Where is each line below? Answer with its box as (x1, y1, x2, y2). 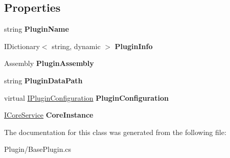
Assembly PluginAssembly (4, 58, 94, 69)
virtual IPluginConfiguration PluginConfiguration (4, 92, 169, 103)
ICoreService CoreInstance (4, 109, 94, 120)
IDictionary (4, 40, 40, 51)
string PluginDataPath (4, 75, 83, 85)
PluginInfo (114, 40, 153, 51)
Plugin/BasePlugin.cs (4, 144, 72, 154)
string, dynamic (52, 40, 101, 51)
